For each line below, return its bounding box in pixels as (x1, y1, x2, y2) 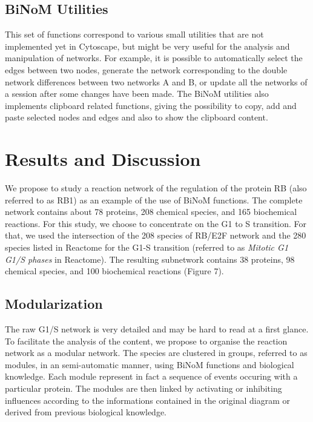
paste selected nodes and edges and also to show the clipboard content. (5, 111, 268, 124)
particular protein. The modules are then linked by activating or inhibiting (5, 382, 282, 394)
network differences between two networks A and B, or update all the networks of (5, 75, 308, 88)
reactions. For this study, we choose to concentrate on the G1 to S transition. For (5, 217, 307, 229)
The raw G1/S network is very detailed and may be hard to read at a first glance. (5, 323, 309, 335)
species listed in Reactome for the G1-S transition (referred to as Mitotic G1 (5, 241, 289, 254)
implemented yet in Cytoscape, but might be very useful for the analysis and (5, 39, 290, 52)
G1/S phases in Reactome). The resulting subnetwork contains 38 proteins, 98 (5, 252, 295, 265)
